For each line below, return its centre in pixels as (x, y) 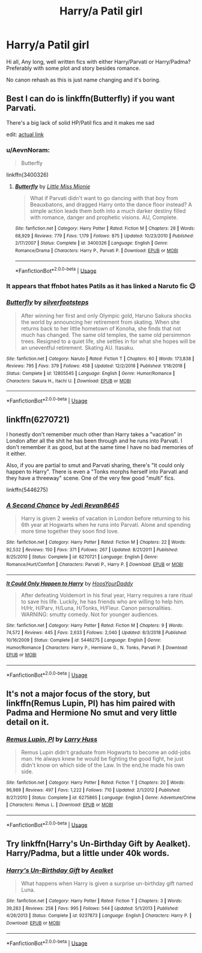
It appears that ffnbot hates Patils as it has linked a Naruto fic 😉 (101, 286)
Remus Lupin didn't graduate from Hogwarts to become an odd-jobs (106, 752)
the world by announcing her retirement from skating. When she (100, 322)
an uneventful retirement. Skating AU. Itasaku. (78, 347)
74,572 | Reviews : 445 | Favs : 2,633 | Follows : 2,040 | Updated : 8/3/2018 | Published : (97, 633)
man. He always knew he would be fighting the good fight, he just (102, 759)
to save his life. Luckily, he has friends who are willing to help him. (103, 602)
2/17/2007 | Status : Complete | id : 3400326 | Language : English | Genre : (91, 243)
